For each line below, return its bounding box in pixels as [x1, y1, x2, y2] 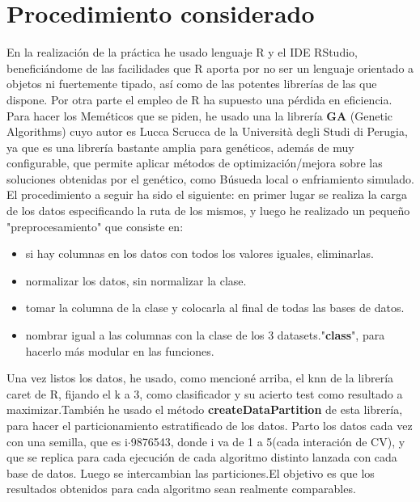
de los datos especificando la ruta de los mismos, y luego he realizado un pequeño [6, 202, 410, 219]
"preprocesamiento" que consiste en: [6, 217, 184, 234]
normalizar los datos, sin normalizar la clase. [25, 272, 247, 289]
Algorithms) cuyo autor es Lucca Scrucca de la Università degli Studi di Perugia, [6, 123, 408, 140]
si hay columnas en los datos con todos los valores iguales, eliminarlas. [25, 245, 374, 262]
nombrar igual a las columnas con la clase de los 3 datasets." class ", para [25, 327, 385, 344]
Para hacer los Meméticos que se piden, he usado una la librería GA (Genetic [6, 107, 393, 124]
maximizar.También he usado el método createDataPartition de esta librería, [6, 401, 403, 418]
